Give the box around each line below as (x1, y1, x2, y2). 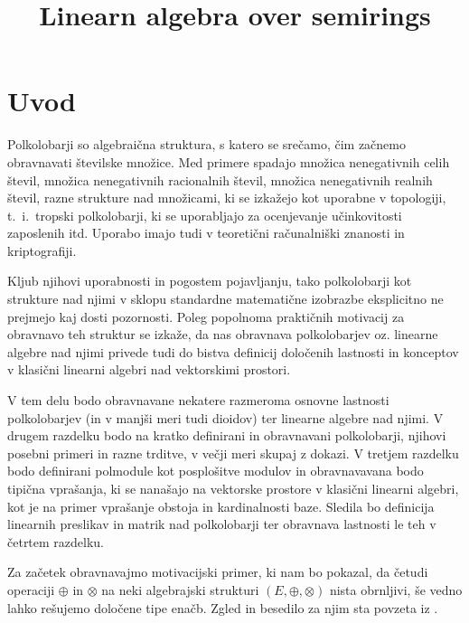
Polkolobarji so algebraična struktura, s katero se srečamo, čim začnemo (7, 135, 406, 154)
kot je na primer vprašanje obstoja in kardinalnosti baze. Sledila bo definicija (7, 496, 435, 515)
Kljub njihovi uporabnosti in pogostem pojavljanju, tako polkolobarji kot (7, 271, 412, 290)
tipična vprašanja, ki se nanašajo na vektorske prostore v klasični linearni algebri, (7, 479, 459, 497)
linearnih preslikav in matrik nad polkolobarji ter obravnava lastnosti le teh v (7, 514, 436, 533)
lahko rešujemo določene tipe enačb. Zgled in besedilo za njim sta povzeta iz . (7, 598, 438, 617)
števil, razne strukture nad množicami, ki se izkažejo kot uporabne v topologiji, (7, 188, 446, 207)
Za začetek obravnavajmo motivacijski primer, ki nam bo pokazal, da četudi (7, 562, 428, 581)
